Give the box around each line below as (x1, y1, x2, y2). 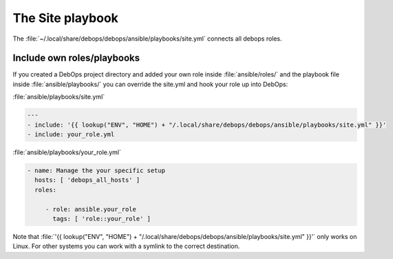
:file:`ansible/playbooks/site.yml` (12, 93, 105, 101)
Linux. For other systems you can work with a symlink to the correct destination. (12, 242, 240, 251)
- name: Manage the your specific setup (27, 166, 165, 174)
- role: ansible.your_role (45, 205, 137, 213)
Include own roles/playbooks (12, 52, 140, 64)
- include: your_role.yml (27, 131, 115, 138)
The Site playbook (12, 10, 118, 25)
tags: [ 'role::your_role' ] (52, 214, 151, 222)
